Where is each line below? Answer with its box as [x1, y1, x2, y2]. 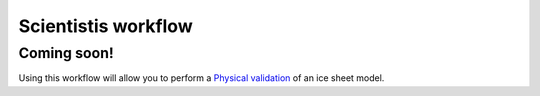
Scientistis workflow [18, 15, 194, 37]
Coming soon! [18, 44, 114, 62]
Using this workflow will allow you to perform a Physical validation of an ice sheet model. [18, 72, 385, 84]
